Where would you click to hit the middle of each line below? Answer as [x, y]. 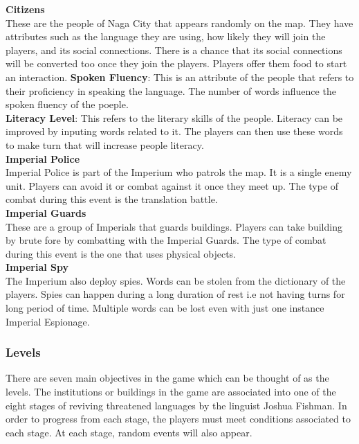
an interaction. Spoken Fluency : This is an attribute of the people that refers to [180, 77]
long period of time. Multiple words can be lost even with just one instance [165, 308]
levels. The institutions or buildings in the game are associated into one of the [171, 392]
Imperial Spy [37, 267]
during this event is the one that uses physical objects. [121, 253]
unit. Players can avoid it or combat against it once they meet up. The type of [172, 185]
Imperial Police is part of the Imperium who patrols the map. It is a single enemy [179, 172]
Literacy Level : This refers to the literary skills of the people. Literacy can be [174, 117]
